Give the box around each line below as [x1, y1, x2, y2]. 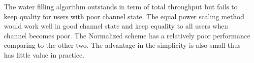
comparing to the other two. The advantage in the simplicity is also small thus [4, 40, 241, 50]
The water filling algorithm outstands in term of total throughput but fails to [4, 1, 238, 11]
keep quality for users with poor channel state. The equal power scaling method [4, 11, 245, 21]
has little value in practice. [4, 49, 85, 60]
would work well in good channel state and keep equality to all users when [4, 21, 228, 31]
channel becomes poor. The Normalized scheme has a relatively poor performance [4, 30, 251, 40]
